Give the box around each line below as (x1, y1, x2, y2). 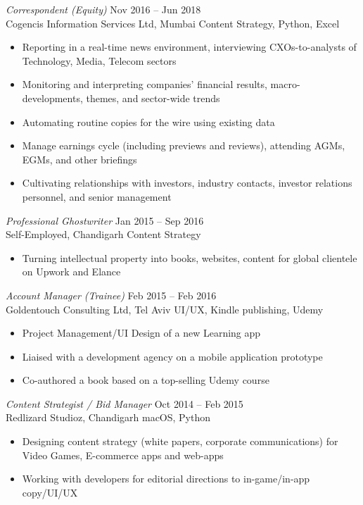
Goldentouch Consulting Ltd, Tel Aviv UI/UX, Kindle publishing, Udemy (6, 301, 324, 316)
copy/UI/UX (22, 485, 78, 499)
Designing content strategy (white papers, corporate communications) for (22, 434, 338, 449)
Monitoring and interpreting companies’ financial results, (22, 77, 267, 92)
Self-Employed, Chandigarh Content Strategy (6, 227, 201, 242)
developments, (22, 90, 83, 105)
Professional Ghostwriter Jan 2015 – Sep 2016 (6, 213, 204, 227)
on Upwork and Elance (22, 264, 121, 279)
